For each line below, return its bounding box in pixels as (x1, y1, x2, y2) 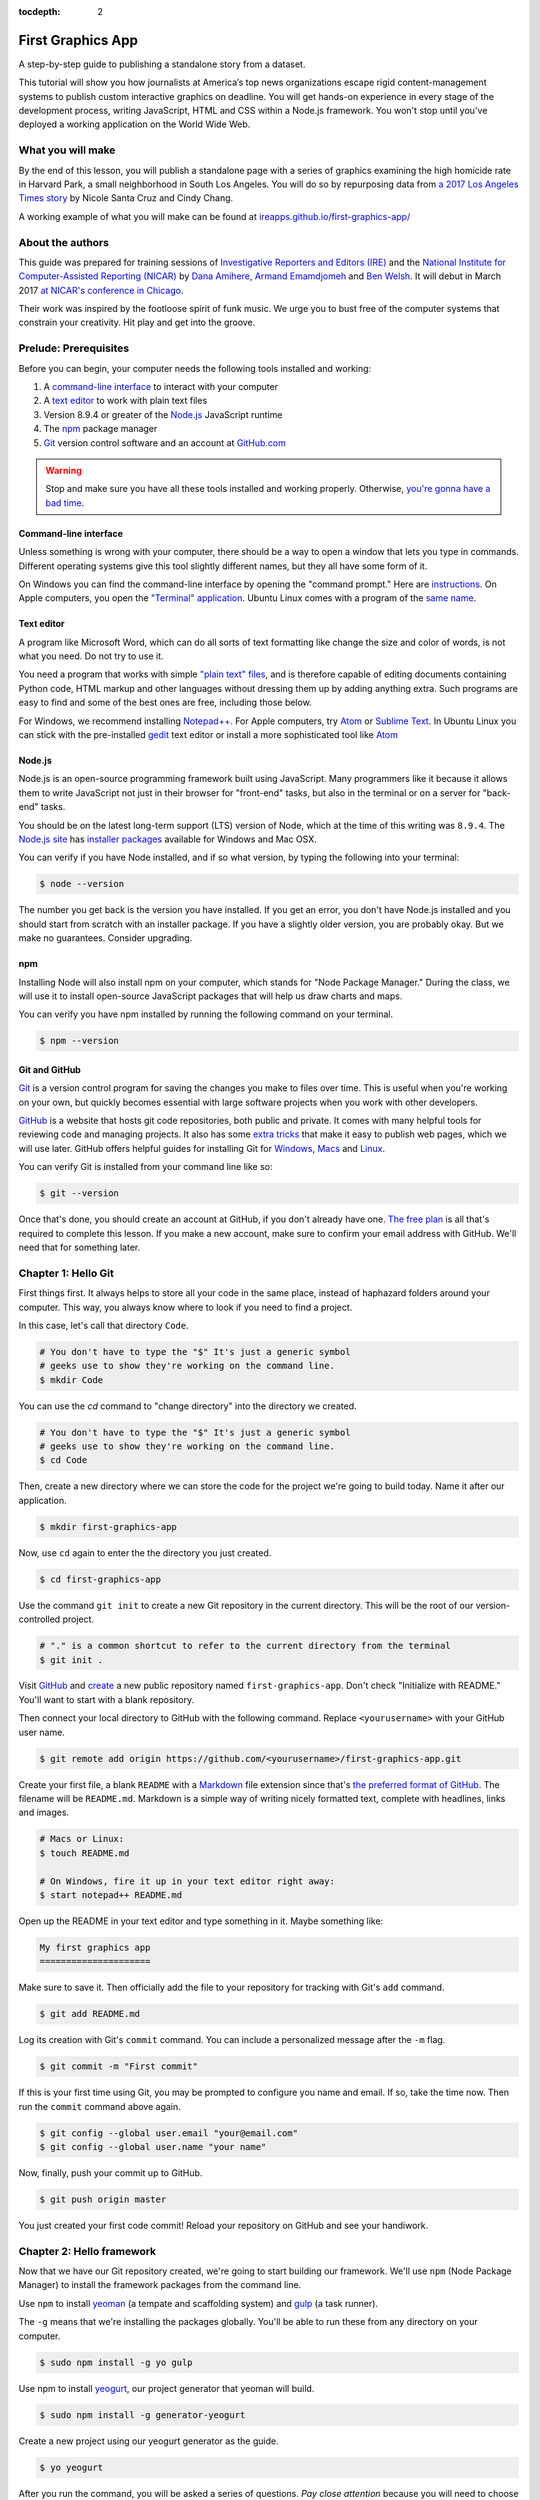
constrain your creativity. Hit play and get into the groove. (18, 316, 256, 329)
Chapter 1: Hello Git (18, 1266, 115, 1280)
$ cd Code (39, 1455, 88, 1466)
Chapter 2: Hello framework (18, 2244, 157, 2258)
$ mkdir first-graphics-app (39, 1521, 177, 1532)
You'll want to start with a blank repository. (18, 1693, 195, 1705)
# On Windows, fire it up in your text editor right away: (39, 1875, 335, 1887)
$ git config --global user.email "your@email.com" (39, 2127, 299, 2139)
